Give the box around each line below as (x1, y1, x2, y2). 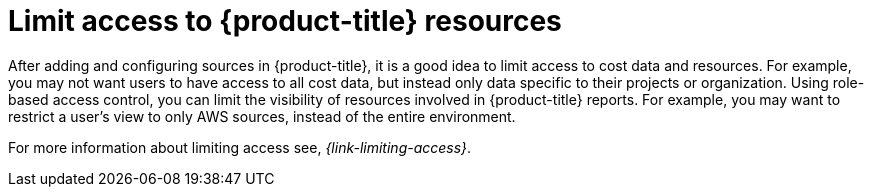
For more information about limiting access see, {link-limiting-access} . (8, 138, 472, 156)
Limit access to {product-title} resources (8, 4, 562, 38)
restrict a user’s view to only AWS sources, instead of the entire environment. (8, 107, 516, 125)
